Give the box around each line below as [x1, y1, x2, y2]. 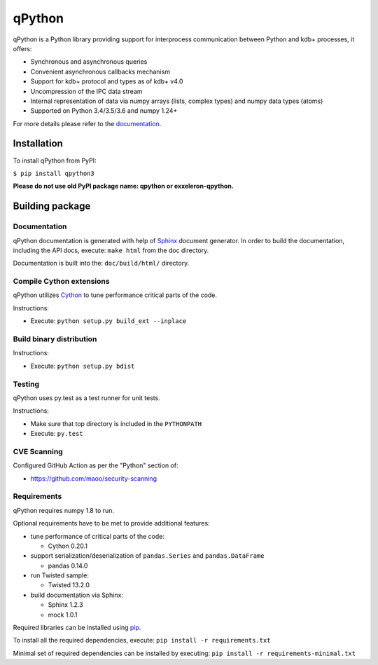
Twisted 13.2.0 [48, 581, 90, 589]
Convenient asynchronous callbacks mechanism [30, 67, 171, 76]
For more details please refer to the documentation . [13, 119, 162, 128]
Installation [13, 137, 63, 150]
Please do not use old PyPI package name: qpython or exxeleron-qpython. [13, 182, 234, 191]
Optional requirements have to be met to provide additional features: [13, 519, 210, 528]
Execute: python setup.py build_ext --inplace [30, 317, 187, 325]
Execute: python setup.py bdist [30, 362, 135, 370]
